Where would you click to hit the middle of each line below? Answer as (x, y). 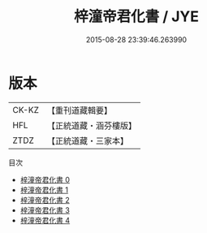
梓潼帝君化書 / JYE (136, 17)
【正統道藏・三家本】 (87, 140)
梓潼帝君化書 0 (45, 179)
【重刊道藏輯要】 (79, 110)
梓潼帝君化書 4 (45, 220)
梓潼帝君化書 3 (45, 210)
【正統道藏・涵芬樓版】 (91, 125)
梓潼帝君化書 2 (45, 200)
